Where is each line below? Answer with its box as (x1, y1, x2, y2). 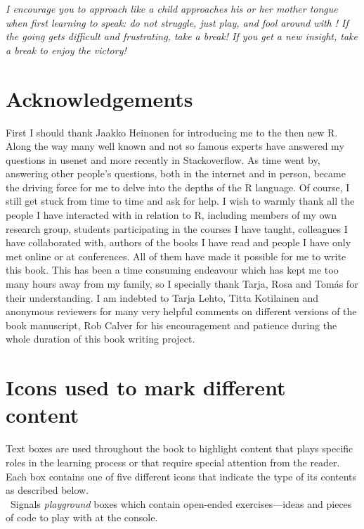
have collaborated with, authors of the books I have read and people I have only (6, 235, 351, 250)
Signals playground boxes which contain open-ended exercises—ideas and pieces (10, 496, 352, 511)
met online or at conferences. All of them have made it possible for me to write (6, 248, 346, 263)
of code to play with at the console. (6, 510, 158, 525)
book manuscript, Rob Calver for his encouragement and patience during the (6, 317, 337, 332)
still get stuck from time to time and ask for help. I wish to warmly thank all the (6, 193, 355, 208)
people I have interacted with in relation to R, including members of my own (6, 208, 337, 222)
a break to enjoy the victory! (6, 42, 126, 57)
